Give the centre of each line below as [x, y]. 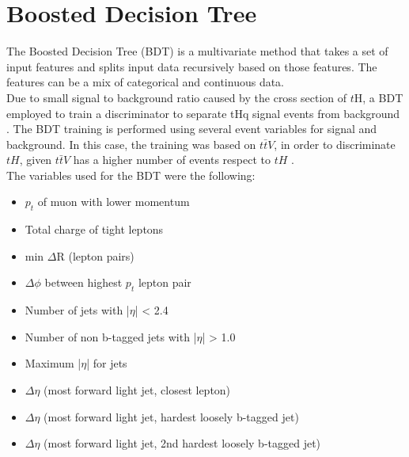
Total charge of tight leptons [94, 229]
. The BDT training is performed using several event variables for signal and [192, 129]
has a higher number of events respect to [172, 160]
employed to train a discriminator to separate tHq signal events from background [203, 113]
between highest [83, 282]
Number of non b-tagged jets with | [111, 336]
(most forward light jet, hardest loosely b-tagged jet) [171, 416]
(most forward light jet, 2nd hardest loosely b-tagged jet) [182, 443]
